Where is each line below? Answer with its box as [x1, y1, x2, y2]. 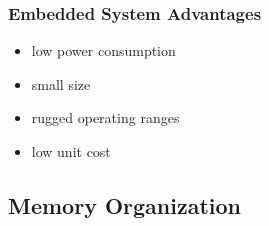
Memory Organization [8, 189, 242, 220]
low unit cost [31, 141, 111, 161]
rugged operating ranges [31, 107, 180, 128]
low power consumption [31, 40, 176, 61]
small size [31, 73, 91, 94]
